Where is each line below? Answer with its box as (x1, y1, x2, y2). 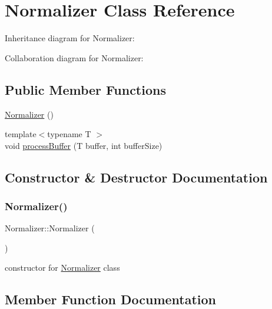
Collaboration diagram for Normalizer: (5, 51, 144, 64)
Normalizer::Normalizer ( (5, 222, 95, 234)
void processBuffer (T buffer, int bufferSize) (5, 139, 162, 151)
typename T (47, 128, 91, 140)
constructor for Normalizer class (5, 261, 120, 274)
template (5, 128, 37, 140)
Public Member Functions (5, 80, 166, 98)
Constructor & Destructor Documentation (5, 168, 268, 186)
